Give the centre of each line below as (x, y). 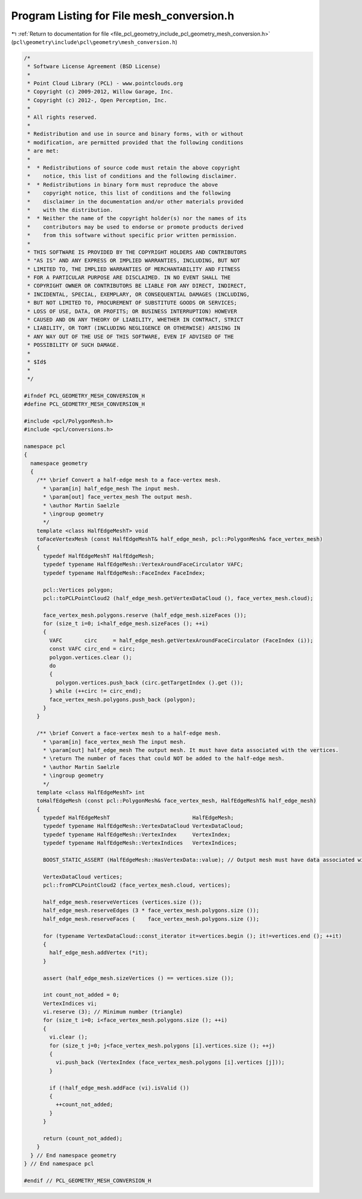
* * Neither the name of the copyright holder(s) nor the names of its (137, 218)
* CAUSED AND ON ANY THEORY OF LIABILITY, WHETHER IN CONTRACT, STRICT (135, 320)
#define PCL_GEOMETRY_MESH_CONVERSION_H (84, 404)
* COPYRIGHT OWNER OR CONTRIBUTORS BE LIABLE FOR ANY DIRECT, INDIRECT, (137, 286)
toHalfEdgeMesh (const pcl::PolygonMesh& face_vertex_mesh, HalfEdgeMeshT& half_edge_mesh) (176, 801)
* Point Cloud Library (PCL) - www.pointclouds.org (105, 84)
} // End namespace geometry (74, 1155)
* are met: (43, 151)
